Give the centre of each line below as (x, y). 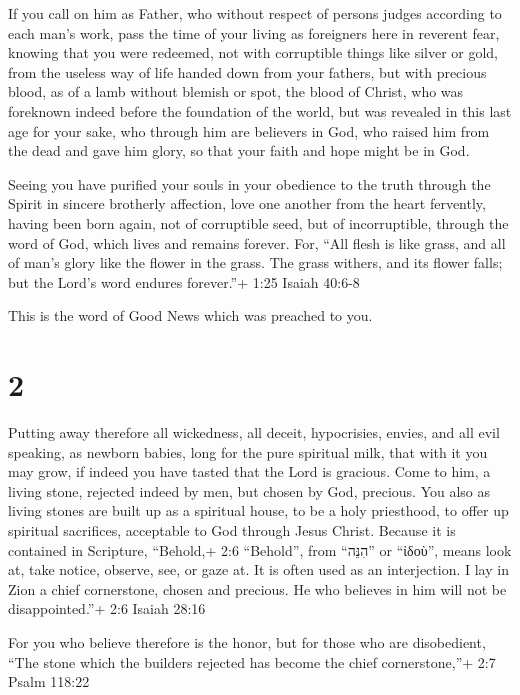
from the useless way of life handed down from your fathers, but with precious (247, 71)
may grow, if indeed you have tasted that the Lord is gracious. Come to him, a (249, 471)
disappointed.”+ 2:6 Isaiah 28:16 (107, 608)
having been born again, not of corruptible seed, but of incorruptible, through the (258, 222)
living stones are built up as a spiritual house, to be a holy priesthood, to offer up (258, 510)
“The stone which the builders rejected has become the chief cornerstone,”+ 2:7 (252, 661)
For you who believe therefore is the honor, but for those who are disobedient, (247, 641)
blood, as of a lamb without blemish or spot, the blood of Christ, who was (236, 91)
